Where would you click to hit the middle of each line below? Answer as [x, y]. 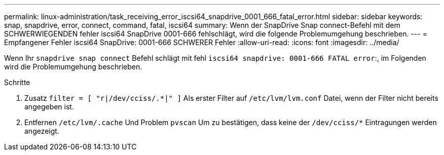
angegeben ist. [49, 107]
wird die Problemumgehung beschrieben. [73, 67]
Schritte [17, 82]
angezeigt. [42, 131]
